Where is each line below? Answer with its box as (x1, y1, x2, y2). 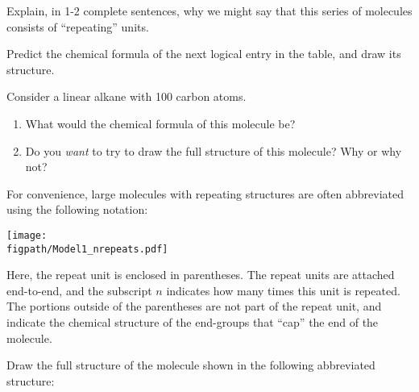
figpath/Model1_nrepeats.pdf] (6, 243, 168, 255)
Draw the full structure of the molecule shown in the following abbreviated (6, 357, 375, 373)
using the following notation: (6, 201, 148, 218)
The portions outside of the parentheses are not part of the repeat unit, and (6, 298, 382, 315)
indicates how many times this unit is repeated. (166, 281, 400, 298)
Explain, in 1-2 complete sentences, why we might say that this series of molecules (6, 2, 413, 19)
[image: (6, 229, 48, 241)
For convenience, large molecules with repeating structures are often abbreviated (6, 185, 404, 202)
